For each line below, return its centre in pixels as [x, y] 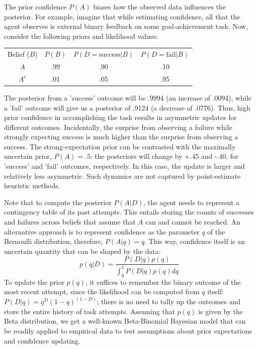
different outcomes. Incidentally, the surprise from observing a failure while [118, 127]
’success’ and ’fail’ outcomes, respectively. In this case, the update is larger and [125, 166]
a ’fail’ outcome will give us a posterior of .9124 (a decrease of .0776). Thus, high [127, 107]
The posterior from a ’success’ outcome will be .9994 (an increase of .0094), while [128, 97]
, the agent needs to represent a [191, 202]
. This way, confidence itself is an [195, 241]
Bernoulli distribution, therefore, [53, 241]
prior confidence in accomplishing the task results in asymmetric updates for [121, 117]
